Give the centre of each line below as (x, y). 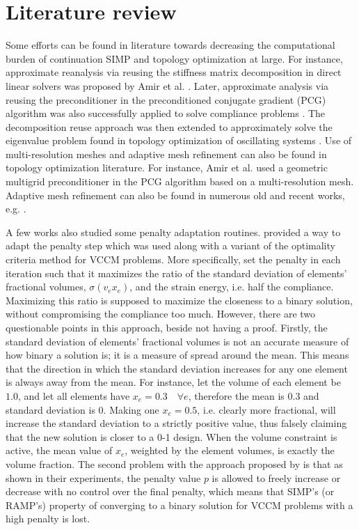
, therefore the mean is (236, 395)
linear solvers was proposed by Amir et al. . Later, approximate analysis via (167, 85)
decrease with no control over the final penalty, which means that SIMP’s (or (170, 491)
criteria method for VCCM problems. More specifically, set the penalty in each (173, 259)
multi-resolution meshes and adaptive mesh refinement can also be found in (166, 154)
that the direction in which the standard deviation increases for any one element (177, 368)
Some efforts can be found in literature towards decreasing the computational (170, 45)
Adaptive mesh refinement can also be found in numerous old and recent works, (175, 195)
